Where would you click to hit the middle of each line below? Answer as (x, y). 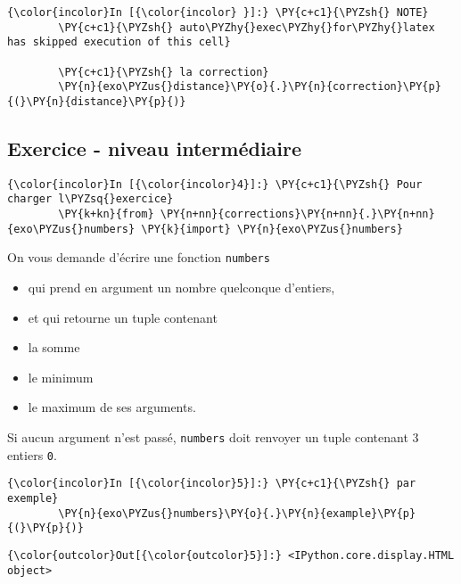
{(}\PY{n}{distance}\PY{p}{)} (97, 101)
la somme (54, 347)
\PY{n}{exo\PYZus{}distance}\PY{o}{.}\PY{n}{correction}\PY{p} (250, 87)
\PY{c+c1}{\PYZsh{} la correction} (164, 72)
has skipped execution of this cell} (119, 42)
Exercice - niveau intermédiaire (155, 148)
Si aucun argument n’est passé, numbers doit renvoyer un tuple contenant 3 (213, 437)
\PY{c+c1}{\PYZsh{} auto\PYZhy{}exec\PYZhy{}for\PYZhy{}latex (247, 27)
